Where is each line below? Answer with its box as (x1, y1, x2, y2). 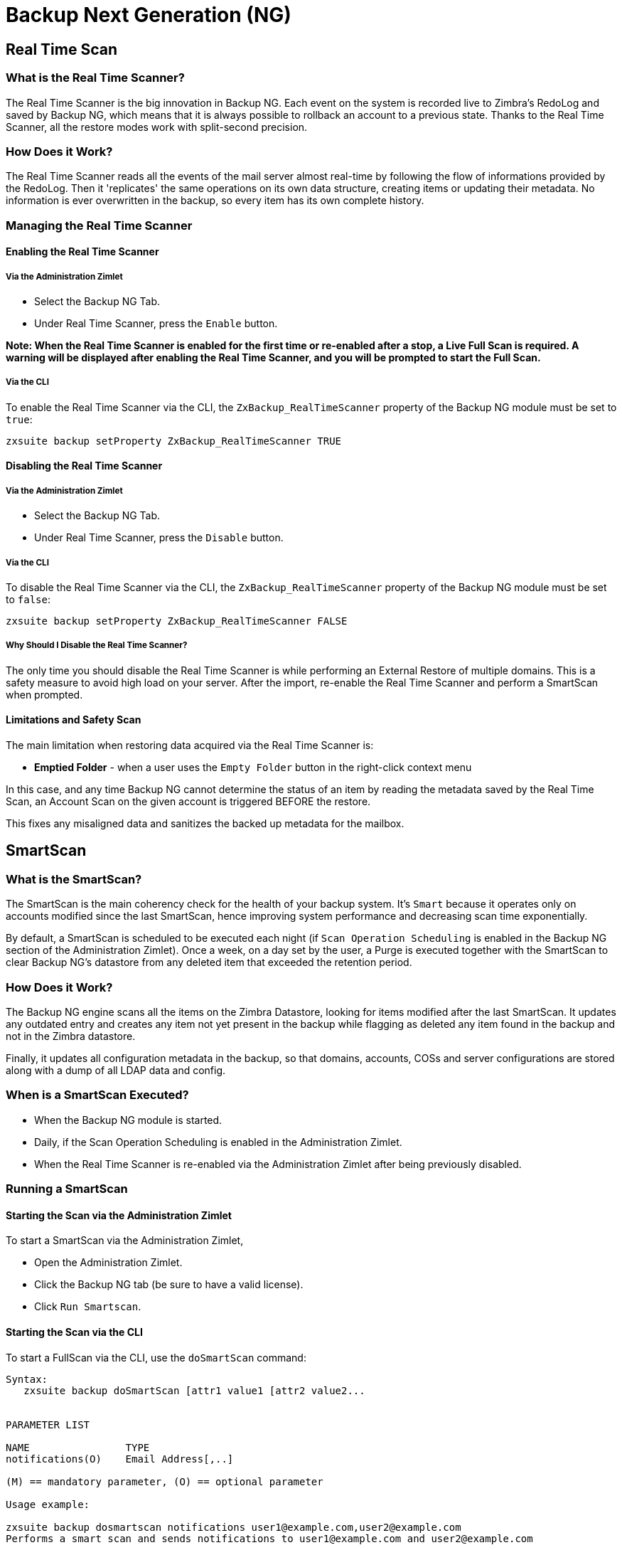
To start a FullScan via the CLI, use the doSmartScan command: (6, 1351, 306, 1364)
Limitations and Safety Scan (6, 713, 141, 726)
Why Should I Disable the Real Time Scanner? (6, 640, 188, 651)
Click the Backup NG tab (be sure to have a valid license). (34, 1278, 304, 1291)
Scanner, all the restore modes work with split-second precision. (6, 120, 308, 133)
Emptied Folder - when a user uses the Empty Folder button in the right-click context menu (34, 761, 472, 774)
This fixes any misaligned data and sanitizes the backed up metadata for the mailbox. (6, 817, 404, 830)
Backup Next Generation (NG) (6, 3, 291, 27)
